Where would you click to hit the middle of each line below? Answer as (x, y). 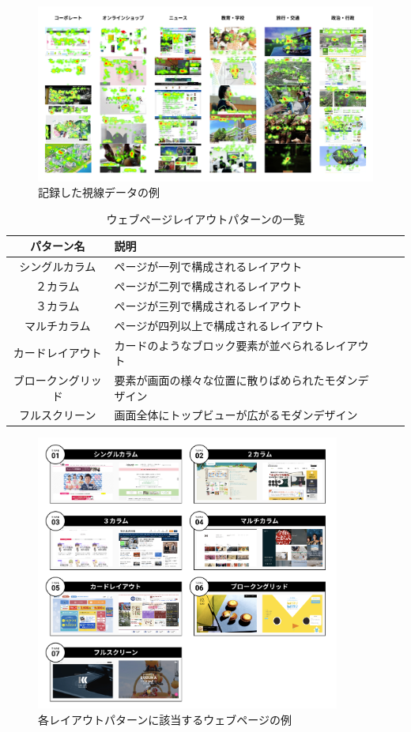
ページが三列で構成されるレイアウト (208, 305)
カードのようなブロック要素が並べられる (219, 345)
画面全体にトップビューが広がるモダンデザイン (236, 415)
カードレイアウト (57, 353)
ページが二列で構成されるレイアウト (208, 285)
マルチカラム (57, 325)
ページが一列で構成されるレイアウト (208, 267)
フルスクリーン (58, 415)
